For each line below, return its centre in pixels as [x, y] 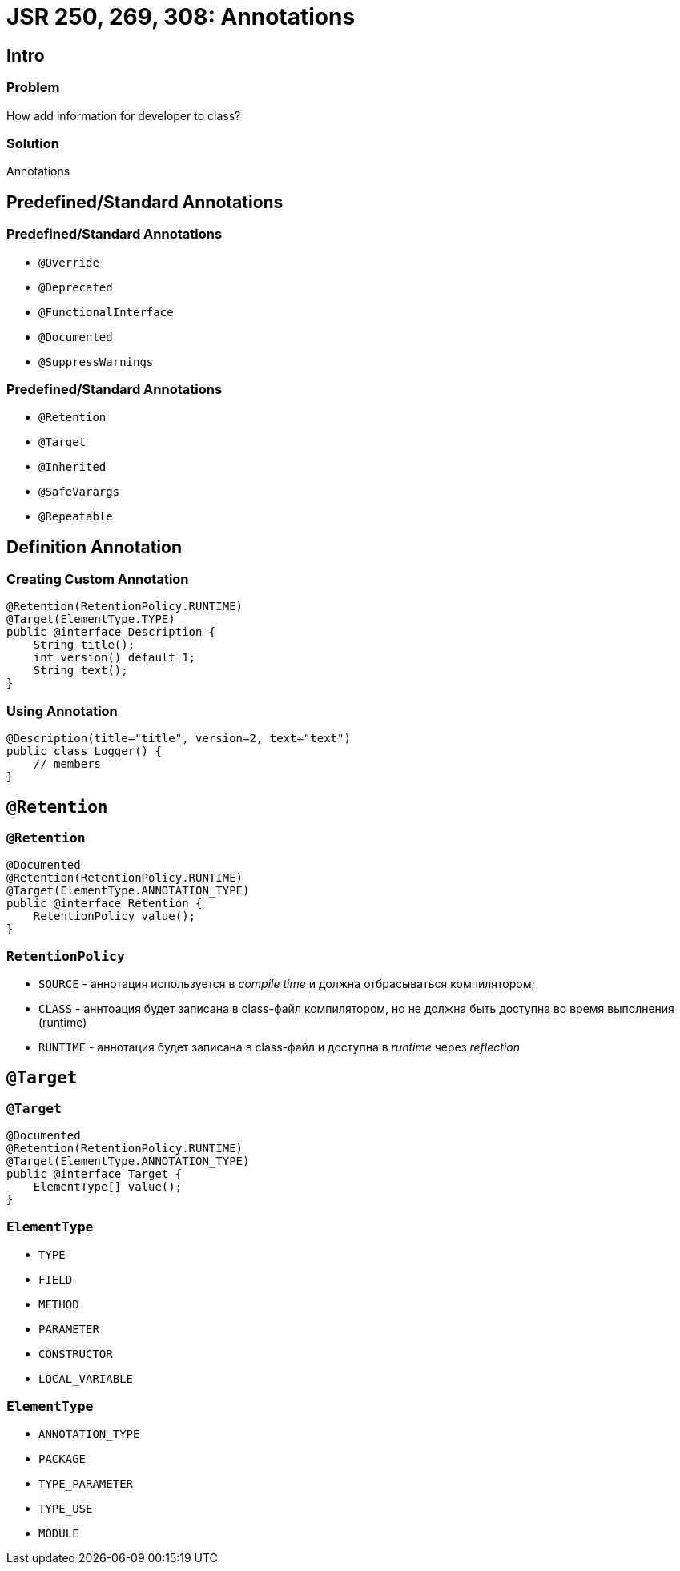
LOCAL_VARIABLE [86, 1379]
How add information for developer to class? [124, 115]
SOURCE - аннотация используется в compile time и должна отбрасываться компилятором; [287, 984]
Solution [33, 143]
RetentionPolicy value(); [115, 916]
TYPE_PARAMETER [86, 1483]
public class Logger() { [84, 751]
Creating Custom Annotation [98, 579]
